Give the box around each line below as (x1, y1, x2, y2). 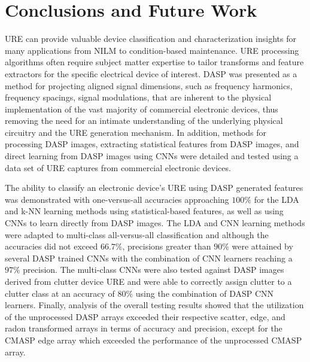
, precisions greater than (122, 240, 211, 253)
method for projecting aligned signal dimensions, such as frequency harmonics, (5, 79, 293, 92)
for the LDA (254, 193, 299, 205)
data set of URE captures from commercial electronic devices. (5, 161, 231, 174)
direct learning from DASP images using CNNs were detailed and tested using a (5, 150, 299, 162)
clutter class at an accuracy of (5, 287, 115, 299)
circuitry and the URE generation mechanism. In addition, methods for (5, 126, 267, 138)
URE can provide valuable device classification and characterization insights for (5, 32, 296, 45)
